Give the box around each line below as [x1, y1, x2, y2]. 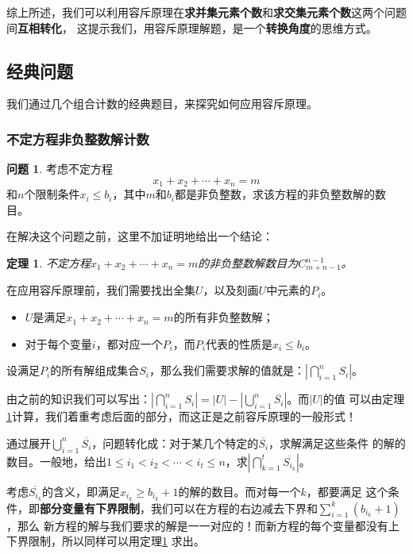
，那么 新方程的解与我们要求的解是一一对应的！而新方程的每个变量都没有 [6, 517, 388, 533]
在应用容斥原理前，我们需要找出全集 [6, 282, 195, 298]
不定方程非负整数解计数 [6, 129, 149, 148]
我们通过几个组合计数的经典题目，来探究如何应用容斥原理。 [6, 95, 318, 112]
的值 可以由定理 [322, 390, 405, 407]
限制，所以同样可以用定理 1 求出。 [28, 533, 205, 549]
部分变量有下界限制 [40, 499, 140, 516]
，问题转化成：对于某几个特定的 [91, 434, 259, 451]
